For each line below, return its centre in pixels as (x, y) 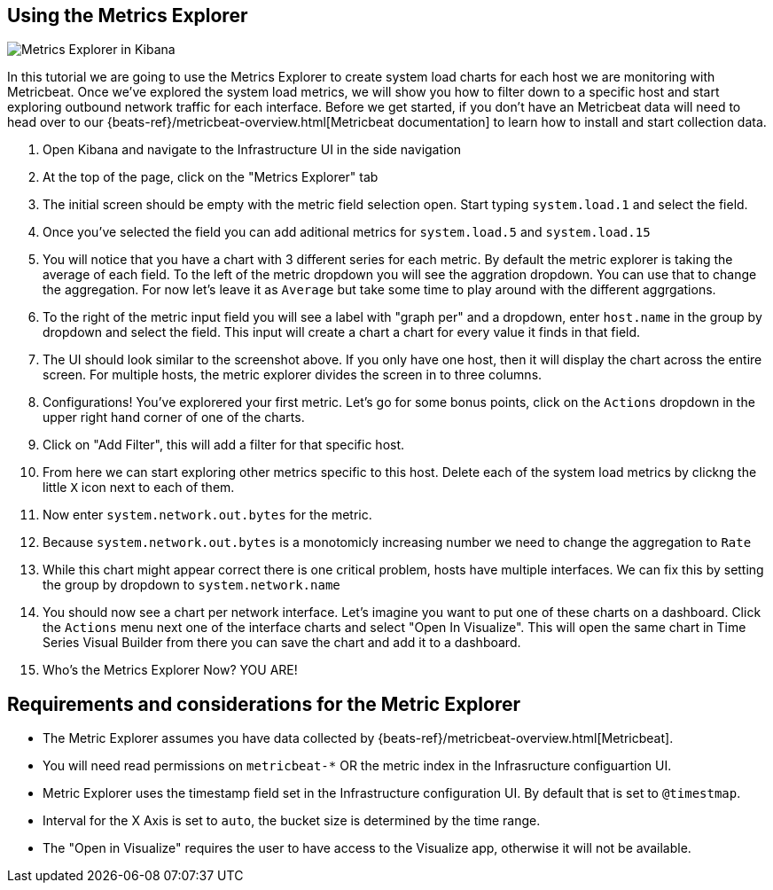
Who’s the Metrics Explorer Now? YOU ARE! (170, 670)
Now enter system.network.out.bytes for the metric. (207, 515)
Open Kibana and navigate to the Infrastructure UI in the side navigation (252, 150)
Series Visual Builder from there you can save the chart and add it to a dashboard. (282, 643)
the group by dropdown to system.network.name (191, 585)
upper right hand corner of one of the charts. (174, 418)
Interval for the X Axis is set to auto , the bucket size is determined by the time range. (292, 821)
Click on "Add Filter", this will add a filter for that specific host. (224, 445)
